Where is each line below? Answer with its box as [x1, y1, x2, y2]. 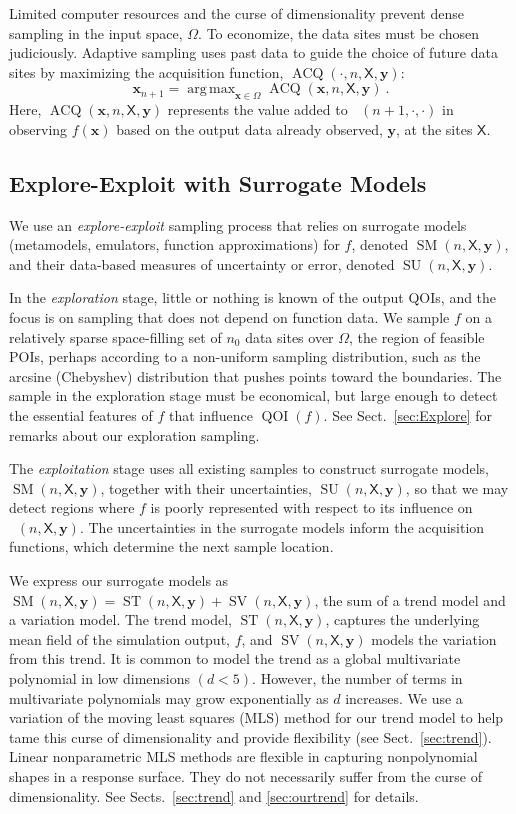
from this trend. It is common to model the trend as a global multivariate [9, 648, 461, 669]
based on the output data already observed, [116, 118, 383, 139]
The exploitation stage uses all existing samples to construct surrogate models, [9, 458, 489, 479]
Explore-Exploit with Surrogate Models [9, 167, 427, 198]
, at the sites [396, 118, 473, 139]
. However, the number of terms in [252, 668, 463, 689]
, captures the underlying [325, 609, 480, 630]
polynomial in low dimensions [9, 668, 191, 689]
